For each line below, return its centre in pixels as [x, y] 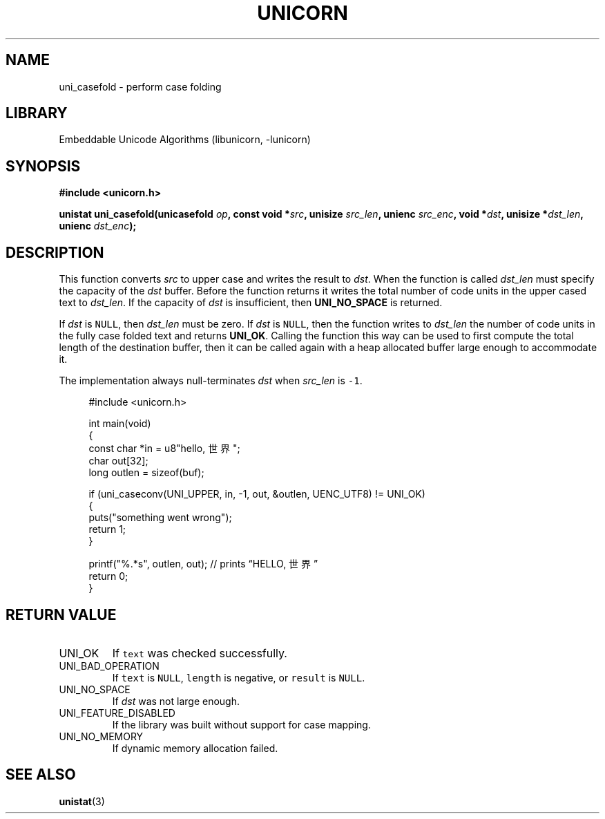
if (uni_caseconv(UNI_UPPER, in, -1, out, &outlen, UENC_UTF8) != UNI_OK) [257, 494]
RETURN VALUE [61, 614]
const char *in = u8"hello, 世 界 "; [164, 449]
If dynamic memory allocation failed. [195, 748]
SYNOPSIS [43, 166]
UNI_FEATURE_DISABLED [117, 713]
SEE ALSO [41, 775]
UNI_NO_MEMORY [101, 736]
